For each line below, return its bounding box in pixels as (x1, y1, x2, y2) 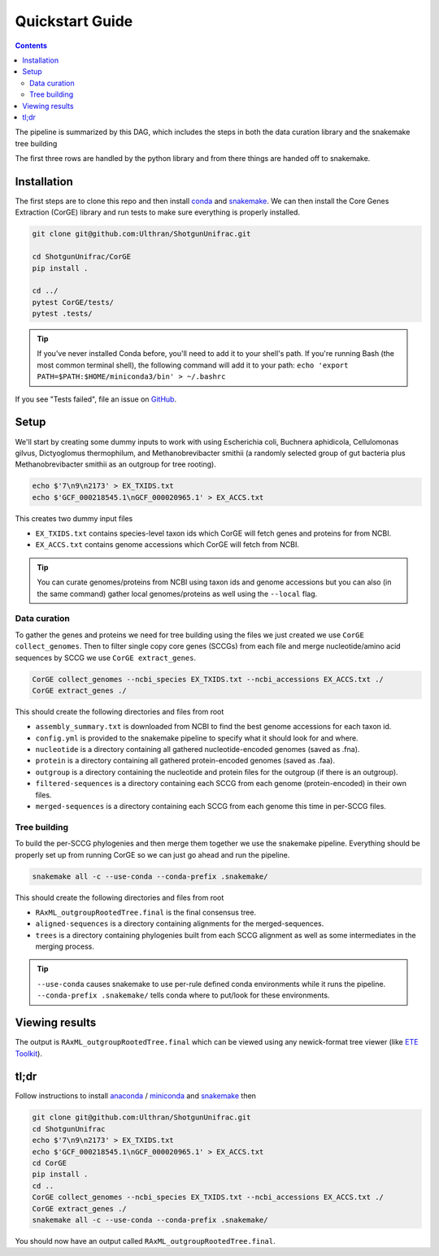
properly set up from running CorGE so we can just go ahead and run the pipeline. (15, 850, 290, 859)
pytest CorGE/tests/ (32, 298, 114, 306)
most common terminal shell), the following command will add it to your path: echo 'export (37, 360, 349, 370)
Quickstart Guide (15, 12, 133, 30)
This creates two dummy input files (15, 513, 133, 524)
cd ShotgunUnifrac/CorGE (32, 252, 132, 262)
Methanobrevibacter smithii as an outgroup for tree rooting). (15, 459, 217, 469)
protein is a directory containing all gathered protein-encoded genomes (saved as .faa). (35, 756, 335, 766)
